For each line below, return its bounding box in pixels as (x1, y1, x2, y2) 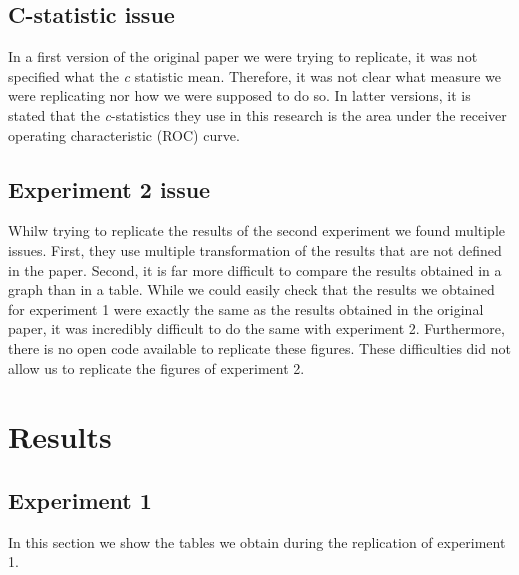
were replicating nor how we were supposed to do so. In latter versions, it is (8, 85, 471, 106)
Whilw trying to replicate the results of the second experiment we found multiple (8, 220, 505, 241)
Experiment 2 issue (8, 173, 211, 204)
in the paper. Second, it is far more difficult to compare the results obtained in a (8, 259, 502, 280)
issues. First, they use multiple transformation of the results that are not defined (8, 239, 502, 260)
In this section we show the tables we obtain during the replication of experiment (8, 531, 506, 552)
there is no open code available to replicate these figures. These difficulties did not (8, 337, 511, 358)
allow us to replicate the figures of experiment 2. (8, 357, 305, 378)
